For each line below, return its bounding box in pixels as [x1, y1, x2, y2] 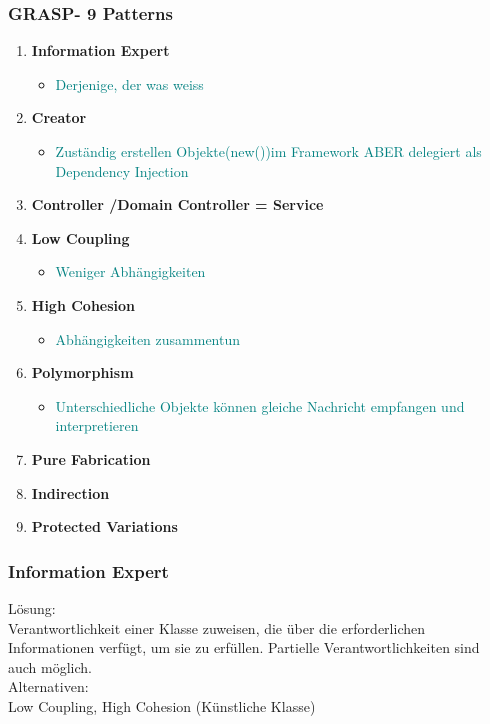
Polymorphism [31, 362, 134, 383]
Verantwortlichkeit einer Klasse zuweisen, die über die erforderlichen [8, 617, 425, 638]
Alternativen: [8, 676, 89, 697]
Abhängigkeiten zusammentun [55, 328, 241, 349]
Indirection [31, 482, 110, 503]
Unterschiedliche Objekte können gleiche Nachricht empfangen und [55, 395, 465, 416]
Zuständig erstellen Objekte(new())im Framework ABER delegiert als [55, 141, 482, 161]
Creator [31, 107, 87, 128]
